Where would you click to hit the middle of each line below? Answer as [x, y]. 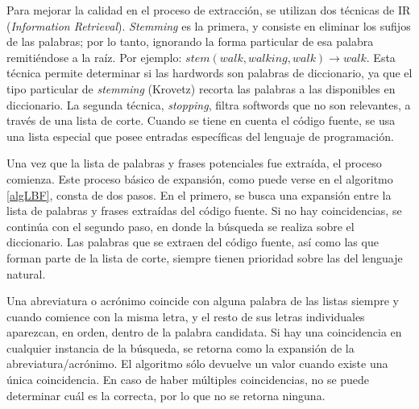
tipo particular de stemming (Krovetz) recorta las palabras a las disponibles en [201, 88]
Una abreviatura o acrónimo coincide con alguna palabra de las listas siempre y [203, 301]
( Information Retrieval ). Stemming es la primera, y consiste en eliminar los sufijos [209, 25]
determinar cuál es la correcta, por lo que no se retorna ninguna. [166, 395]
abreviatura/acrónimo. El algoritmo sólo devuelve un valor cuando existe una [197, 364]
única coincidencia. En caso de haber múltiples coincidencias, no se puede [188, 380]
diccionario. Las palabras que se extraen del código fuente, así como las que [193, 242]
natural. [26, 273]
